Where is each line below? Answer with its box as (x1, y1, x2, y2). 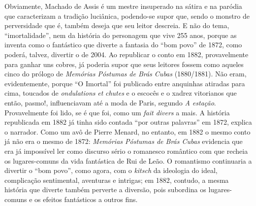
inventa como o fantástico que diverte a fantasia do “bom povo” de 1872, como (4, 39, 242, 50)
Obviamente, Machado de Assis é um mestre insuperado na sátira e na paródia (4, 1, 242, 11)
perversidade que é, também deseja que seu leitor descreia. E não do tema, (4, 20, 229, 31)
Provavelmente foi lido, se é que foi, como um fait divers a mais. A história (4, 107, 230, 117)
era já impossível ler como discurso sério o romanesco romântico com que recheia (4, 145, 248, 156)
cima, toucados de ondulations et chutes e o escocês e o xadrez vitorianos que (4, 88, 237, 98)
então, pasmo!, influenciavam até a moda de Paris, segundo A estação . (4, 97, 216, 107)
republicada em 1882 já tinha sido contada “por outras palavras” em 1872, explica (4, 117, 252, 127)
